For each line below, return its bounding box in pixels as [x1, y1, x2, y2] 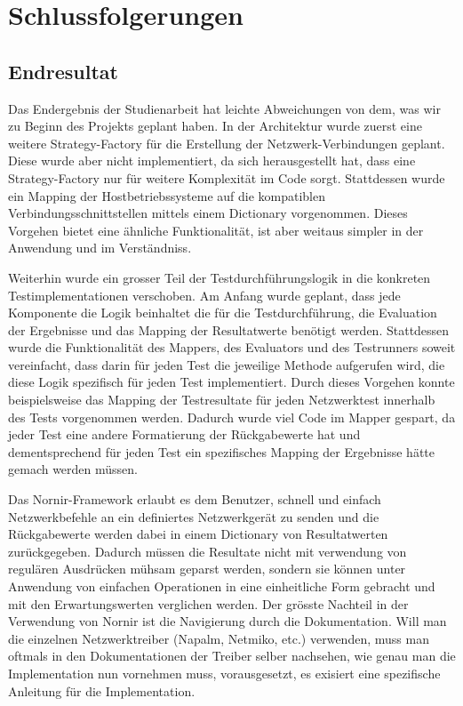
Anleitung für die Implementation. [8, 681, 196, 700]
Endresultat [8, 57, 118, 84]
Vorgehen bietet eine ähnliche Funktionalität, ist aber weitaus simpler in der [8, 221, 424, 239]
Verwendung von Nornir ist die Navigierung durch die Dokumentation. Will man [8, 612, 447, 630]
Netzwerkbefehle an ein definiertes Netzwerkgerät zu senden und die [8, 507, 379, 525]
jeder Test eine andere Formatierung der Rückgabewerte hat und [8, 425, 361, 444]
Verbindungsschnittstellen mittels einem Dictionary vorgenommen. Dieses [8, 204, 408, 222]
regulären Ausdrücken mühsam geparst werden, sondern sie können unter [8, 559, 406, 578]
